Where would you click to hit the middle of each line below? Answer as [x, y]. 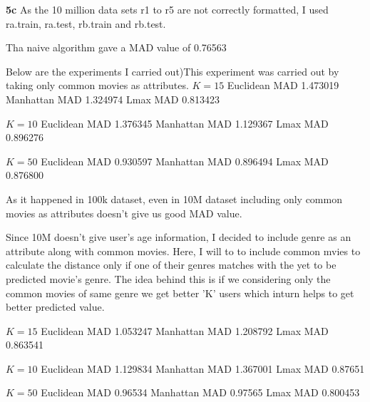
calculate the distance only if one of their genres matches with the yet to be [171, 265]
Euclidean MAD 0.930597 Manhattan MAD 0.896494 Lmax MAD [185, 161]
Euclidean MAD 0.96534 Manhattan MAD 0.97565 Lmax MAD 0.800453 [200, 392]
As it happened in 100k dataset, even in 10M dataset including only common [174, 199]
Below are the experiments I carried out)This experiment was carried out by [173, 71]
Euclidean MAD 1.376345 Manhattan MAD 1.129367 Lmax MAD [185, 123]
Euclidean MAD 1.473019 [283, 85]
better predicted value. [55, 307]
